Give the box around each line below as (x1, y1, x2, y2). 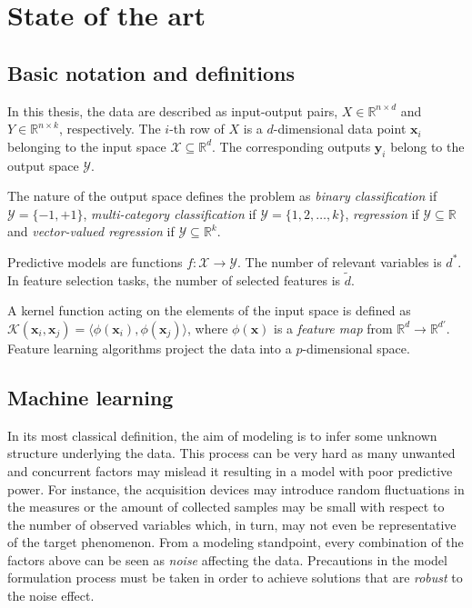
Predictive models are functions (7, 252, 183, 271)
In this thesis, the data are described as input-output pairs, (7, 101, 338, 120)
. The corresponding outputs (212, 136, 371, 155)
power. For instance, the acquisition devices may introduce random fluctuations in (7, 479, 465, 498)
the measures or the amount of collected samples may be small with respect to (7, 497, 445, 516)
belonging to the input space (7, 136, 166, 155)
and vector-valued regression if (7, 222, 175, 241)
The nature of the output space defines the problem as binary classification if (7, 186, 437, 205)
